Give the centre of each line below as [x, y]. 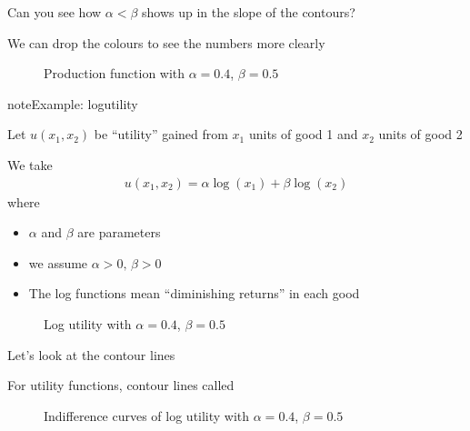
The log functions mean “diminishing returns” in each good [194, 293]
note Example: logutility [73, 103]
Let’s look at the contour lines [91, 354]
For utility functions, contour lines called [121, 385]
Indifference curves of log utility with [147, 415]
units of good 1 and [303, 134]
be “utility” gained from [161, 134]
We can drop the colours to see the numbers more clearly [166, 42]
